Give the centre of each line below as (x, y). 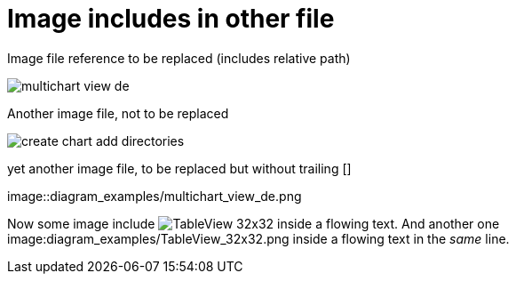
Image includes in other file (171, 19)
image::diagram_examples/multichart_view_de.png (155, 196)
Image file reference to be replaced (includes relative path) (179, 58)
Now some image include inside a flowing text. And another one (254, 223)
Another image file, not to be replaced (118, 113)
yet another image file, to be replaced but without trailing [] (179, 168)
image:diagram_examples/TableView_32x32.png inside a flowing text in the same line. (258, 238)
